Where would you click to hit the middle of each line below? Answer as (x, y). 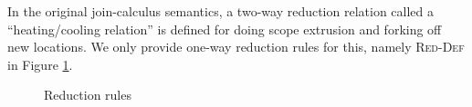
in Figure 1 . (40, 64)
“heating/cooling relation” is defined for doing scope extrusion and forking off (225, 29)
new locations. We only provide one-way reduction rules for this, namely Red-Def (236, 47)
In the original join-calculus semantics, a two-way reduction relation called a (220, 11)
